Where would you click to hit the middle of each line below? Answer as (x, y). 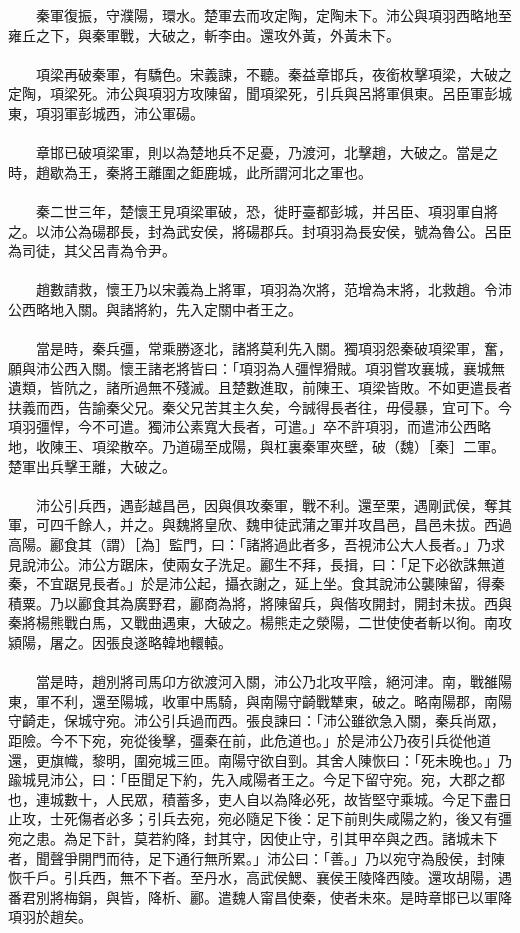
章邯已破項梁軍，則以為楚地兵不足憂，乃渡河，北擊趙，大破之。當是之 (266, 152)
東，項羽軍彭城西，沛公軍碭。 (106, 112)
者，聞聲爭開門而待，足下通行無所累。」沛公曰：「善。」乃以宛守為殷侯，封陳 (256, 857)
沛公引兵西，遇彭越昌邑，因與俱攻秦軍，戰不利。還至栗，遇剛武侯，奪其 (273, 504)
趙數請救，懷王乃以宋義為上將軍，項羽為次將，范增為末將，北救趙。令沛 (273, 289)
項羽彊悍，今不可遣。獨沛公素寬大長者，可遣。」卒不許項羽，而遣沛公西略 (249, 426)
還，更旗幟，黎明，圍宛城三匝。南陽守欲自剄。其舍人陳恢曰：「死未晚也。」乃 (260, 759)
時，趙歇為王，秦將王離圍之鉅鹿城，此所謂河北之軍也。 (190, 171)
